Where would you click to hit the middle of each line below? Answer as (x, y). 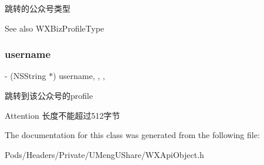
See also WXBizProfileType (55, 28)
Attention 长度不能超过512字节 (62, 115)
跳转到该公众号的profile (49, 95)
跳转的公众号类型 (38, 8)
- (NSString (26, 76)
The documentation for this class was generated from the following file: (132, 135)
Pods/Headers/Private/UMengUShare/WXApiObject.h (104, 154)
